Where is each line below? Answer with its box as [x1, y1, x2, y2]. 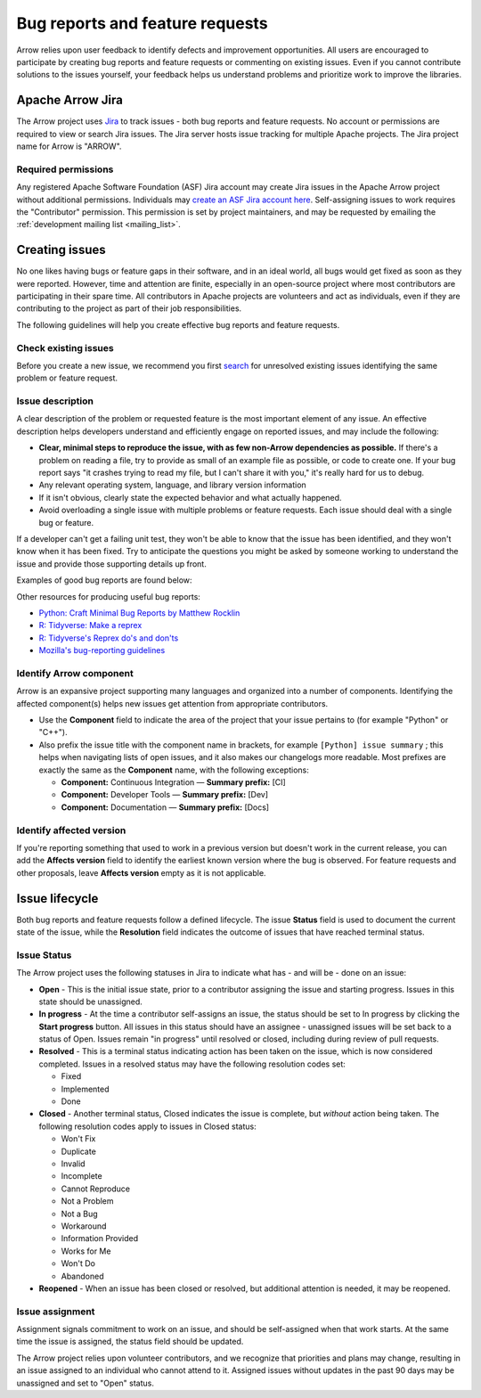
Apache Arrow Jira [16, 93, 124, 108]
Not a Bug [61, 1208, 98, 1219]
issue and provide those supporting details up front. [16, 558, 207, 569]
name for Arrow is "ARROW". [16, 141, 122, 151]
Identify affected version [16, 824, 126, 837]
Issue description [16, 395, 94, 407]
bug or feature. [38, 517, 94, 527]
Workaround [61, 1221, 107, 1231]
